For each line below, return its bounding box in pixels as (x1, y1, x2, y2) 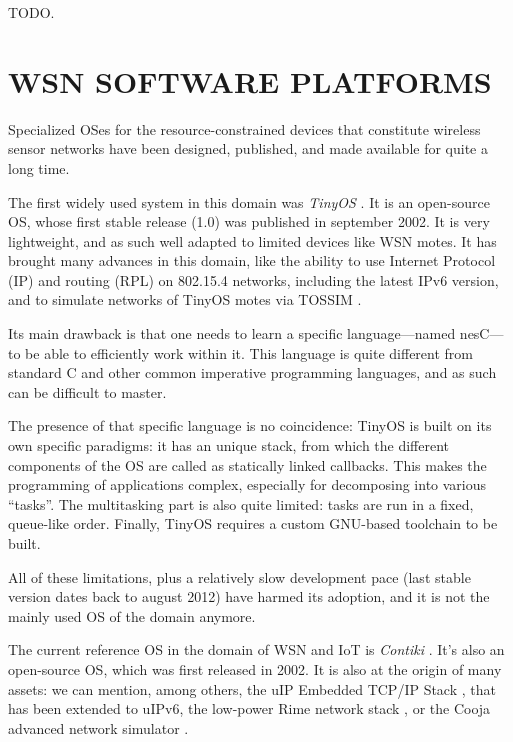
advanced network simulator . (8, 717, 189, 738)
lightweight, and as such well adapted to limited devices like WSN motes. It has (8, 230, 497, 251)
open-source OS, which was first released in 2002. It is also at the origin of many (8, 658, 502, 679)
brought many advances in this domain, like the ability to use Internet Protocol (8, 250, 496, 271)
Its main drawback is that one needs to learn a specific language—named (8, 323, 456, 344)
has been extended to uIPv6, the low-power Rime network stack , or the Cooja (8, 698, 491, 719)
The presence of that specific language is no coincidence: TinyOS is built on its (8, 415, 492, 436)
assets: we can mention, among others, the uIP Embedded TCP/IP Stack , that (8, 678, 496, 699)
